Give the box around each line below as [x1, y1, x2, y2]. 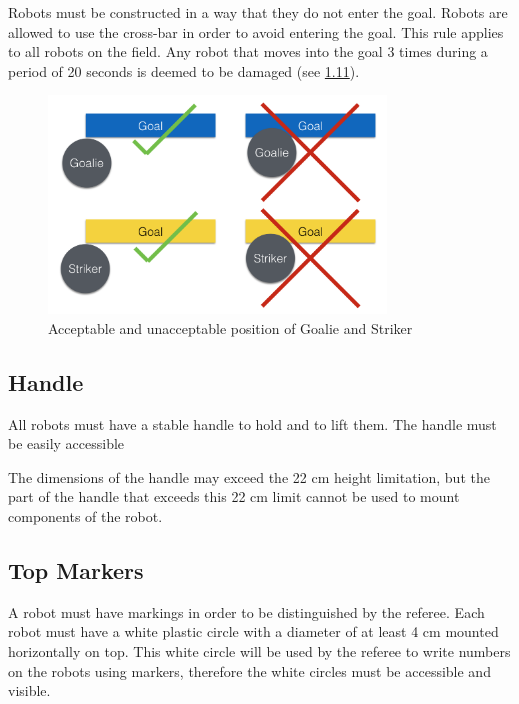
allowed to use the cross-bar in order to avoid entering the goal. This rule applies [8, 21, 504, 42]
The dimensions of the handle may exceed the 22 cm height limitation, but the [8, 466, 490, 487]
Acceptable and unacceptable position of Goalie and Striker [48, 317, 413, 338]
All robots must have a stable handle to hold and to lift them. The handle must [8, 413, 497, 434]
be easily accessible [8, 433, 125, 454]
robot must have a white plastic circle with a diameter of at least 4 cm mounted [8, 621, 499, 642]
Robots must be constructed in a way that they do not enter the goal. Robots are [8, 2, 508, 22]
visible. [8, 680, 51, 701]
